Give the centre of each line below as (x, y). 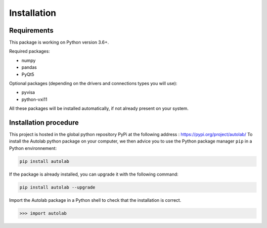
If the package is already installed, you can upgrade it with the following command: (94, 174)
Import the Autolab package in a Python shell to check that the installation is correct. (95, 200)
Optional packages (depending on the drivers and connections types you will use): (93, 84)
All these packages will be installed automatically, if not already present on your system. (99, 108)
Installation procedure (44, 123)
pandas (29, 67)
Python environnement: (33, 148)
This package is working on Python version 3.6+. (59, 43)
